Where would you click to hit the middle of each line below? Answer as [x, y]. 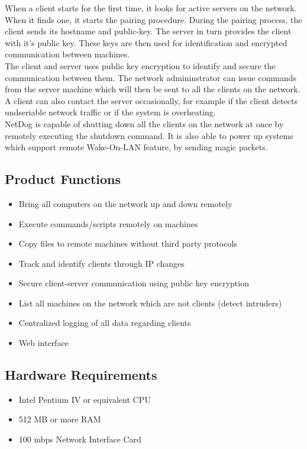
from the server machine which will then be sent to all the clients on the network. [153, 89]
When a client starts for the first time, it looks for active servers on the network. [151, 8]
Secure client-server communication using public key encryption [134, 283]
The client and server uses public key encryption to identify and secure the [140, 65]
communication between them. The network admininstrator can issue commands [151, 77]
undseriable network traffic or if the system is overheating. [110, 112]
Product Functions [63, 179]
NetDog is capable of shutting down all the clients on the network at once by [144, 123]
